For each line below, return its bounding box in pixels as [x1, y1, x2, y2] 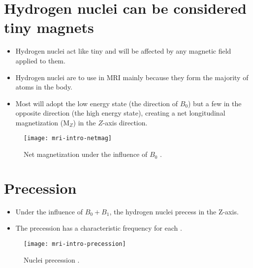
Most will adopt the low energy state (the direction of [15, 98, 178, 108]
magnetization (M [15, 117, 70, 127]
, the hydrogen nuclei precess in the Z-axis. [109, 206, 239, 216]
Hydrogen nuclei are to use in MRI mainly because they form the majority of [15, 72, 249, 82]
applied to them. [15, 55, 65, 65]
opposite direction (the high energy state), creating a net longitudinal [15, 108, 225, 118]
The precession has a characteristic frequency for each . [15, 223, 182, 233]
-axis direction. [102, 117, 148, 127]
